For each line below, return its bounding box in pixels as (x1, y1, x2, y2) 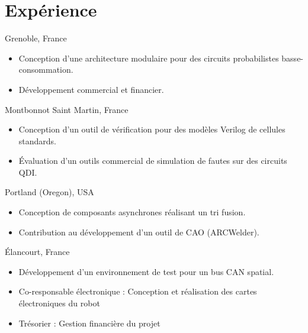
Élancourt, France (5, 245, 70, 258)
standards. (18, 134, 57, 147)
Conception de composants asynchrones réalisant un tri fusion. (18, 206, 246, 218)
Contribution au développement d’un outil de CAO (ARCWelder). (18, 225, 259, 238)
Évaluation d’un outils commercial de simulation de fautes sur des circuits (18, 154, 287, 167)
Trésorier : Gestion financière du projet (18, 316, 161, 329)
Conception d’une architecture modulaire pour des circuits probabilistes (18, 51, 279, 64)
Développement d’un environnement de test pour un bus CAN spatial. (18, 265, 274, 277)
